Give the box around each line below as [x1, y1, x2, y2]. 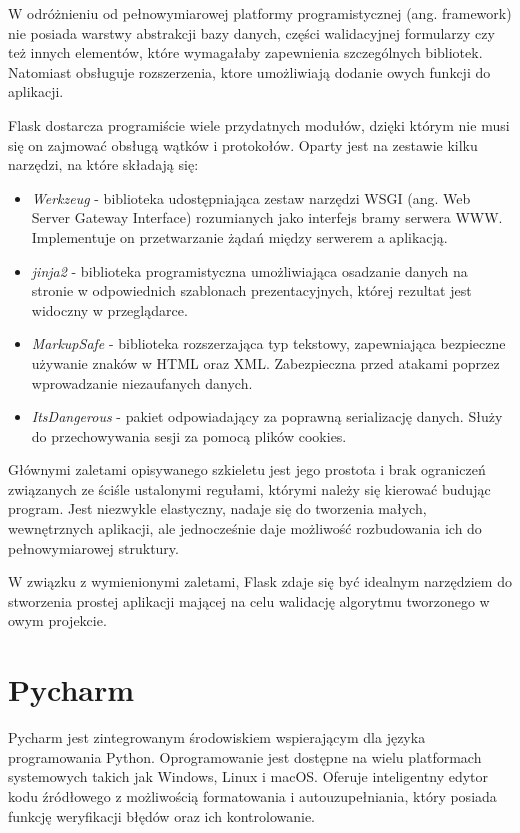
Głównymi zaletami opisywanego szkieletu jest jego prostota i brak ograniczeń [8, 459, 486, 480]
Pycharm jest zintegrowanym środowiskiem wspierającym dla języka [8, 727, 426, 748]
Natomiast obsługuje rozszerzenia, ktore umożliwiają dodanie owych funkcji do [8, 61, 491, 82]
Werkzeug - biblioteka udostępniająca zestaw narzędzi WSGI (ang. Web [31, 187, 471, 208]
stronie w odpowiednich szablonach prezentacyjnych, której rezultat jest [31, 280, 472, 301]
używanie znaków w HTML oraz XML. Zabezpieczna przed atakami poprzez [31, 352, 500, 373]
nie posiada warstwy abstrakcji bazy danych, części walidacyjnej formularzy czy [8, 22, 495, 43]
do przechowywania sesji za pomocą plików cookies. [31, 425, 347, 446]
